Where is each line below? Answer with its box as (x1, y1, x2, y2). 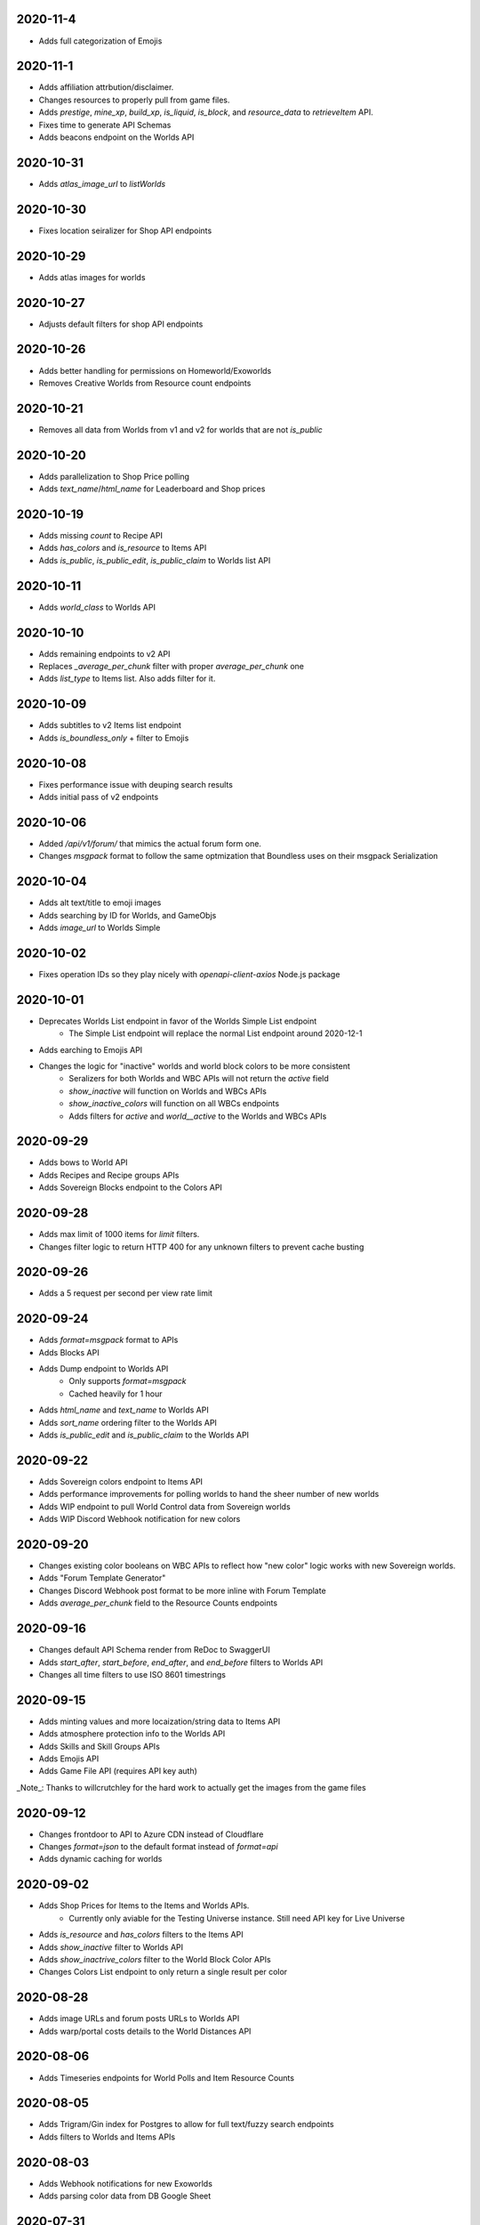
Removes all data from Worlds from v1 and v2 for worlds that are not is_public (38, 424, 324, 435)
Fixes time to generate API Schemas (38, 119, 172, 130)
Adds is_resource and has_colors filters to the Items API (38, 1930, 244, 1940)
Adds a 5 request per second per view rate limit (38, 1288, 213, 1299)
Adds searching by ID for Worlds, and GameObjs (38, 910, 217, 920)
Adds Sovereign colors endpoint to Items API (38, 1476, 204, 1486)
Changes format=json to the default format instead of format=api (38, 1841, 279, 1852)
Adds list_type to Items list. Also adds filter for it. (38, 673, 216, 684)
